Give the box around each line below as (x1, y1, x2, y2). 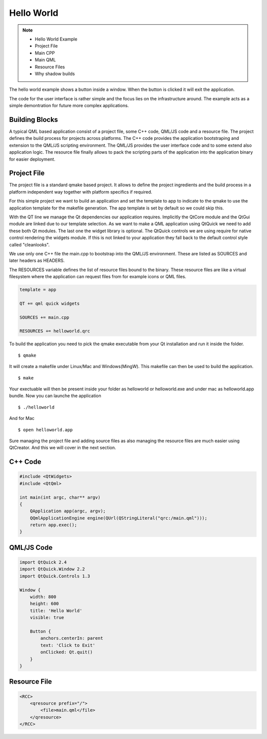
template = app (19, 287, 56, 292)
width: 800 (30, 594, 56, 600)
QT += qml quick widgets (19, 300, 80, 306)
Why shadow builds (35, 71, 75, 77)
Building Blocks (9, 115, 58, 123)
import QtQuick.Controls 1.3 (19, 573, 90, 579)
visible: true (30, 615, 64, 620)
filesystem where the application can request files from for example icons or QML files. (9, 274, 186, 280)
